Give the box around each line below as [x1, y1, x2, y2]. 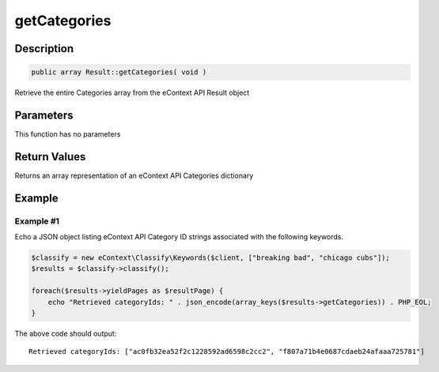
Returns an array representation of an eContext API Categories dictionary [14, 171, 254, 180]
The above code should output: [14, 329, 117, 339]
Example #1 [14, 216, 59, 227]
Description [14, 42, 74, 55]
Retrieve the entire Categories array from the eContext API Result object [14, 88, 250, 98]
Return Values [14, 150, 86, 163]
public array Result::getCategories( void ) [31, 68, 207, 77]
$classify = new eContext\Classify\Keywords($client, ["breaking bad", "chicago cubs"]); [31, 254, 391, 262]
